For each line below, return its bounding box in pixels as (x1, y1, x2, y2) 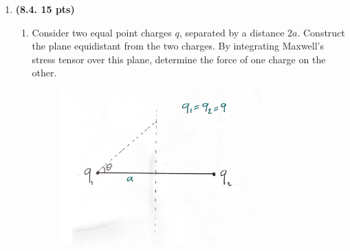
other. (32, 65, 57, 80)
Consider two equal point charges (32, 25, 172, 39)
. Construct (297, 25, 345, 39)
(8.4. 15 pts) (15, 2, 75, 16)
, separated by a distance (179, 25, 285, 39)
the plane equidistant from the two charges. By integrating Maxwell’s (32, 39, 325, 53)
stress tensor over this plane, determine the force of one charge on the (32, 52, 326, 66)
